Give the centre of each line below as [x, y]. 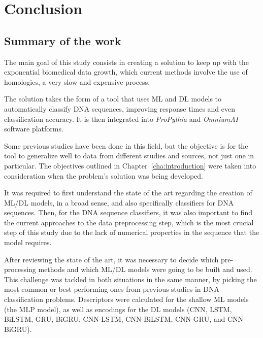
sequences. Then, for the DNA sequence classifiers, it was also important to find [128, 212]
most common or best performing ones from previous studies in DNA [112, 289]
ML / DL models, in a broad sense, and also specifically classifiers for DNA [119, 202]
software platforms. [34, 129]
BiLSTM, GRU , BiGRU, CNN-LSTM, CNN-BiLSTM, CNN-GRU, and [115, 319]
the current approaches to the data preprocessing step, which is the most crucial [129, 222]
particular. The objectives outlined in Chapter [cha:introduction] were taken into [130, 165]
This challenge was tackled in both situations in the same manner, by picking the [130, 279]
